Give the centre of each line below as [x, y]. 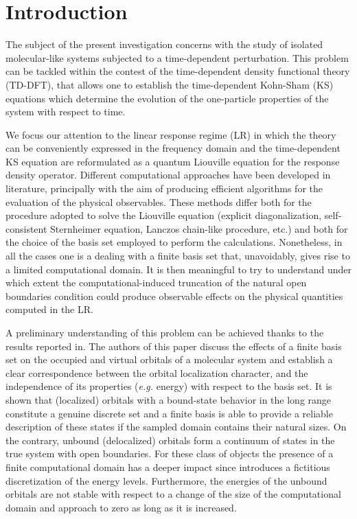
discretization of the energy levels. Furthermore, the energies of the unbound [166, 480]
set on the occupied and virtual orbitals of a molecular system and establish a [169, 359]
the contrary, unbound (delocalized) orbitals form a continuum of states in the [170, 440]
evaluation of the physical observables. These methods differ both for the [159, 201]
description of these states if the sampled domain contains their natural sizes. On [176, 427]
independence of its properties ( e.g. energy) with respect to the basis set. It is [169, 386]
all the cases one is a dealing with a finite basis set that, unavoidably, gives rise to [178, 256]
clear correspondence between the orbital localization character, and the [157, 372]
